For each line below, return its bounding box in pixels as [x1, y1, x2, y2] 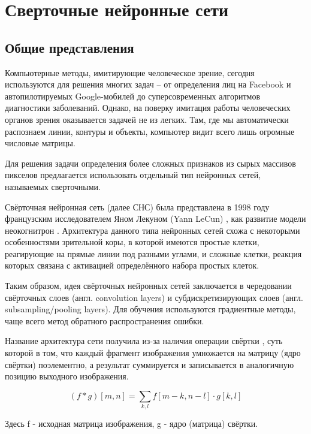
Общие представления [5, 38, 134, 56]
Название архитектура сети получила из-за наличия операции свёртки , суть [5, 334, 283, 347]
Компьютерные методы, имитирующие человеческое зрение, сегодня [5, 66, 255, 79]
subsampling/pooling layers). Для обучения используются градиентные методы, [5, 303, 296, 315]
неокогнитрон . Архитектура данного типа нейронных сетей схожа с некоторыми [5, 224, 300, 236]
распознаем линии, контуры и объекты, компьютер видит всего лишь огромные [5, 125, 295, 137]
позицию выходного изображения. [5, 370, 129, 382]
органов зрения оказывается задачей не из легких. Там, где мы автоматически [5, 113, 289, 125]
